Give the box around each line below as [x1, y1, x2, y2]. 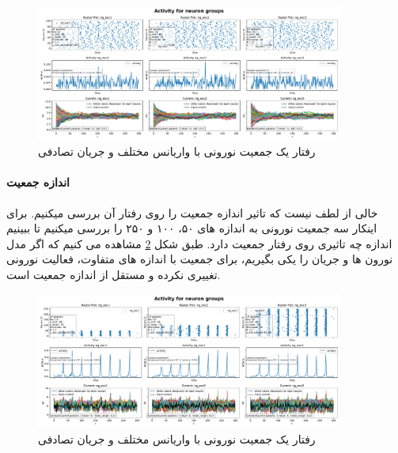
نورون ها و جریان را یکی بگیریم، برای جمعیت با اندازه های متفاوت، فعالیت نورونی [6, 251, 393, 267]
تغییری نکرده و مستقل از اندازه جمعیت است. [6, 266, 221, 282]
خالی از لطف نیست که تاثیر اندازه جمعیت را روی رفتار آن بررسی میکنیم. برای [6, 204, 378, 221]
